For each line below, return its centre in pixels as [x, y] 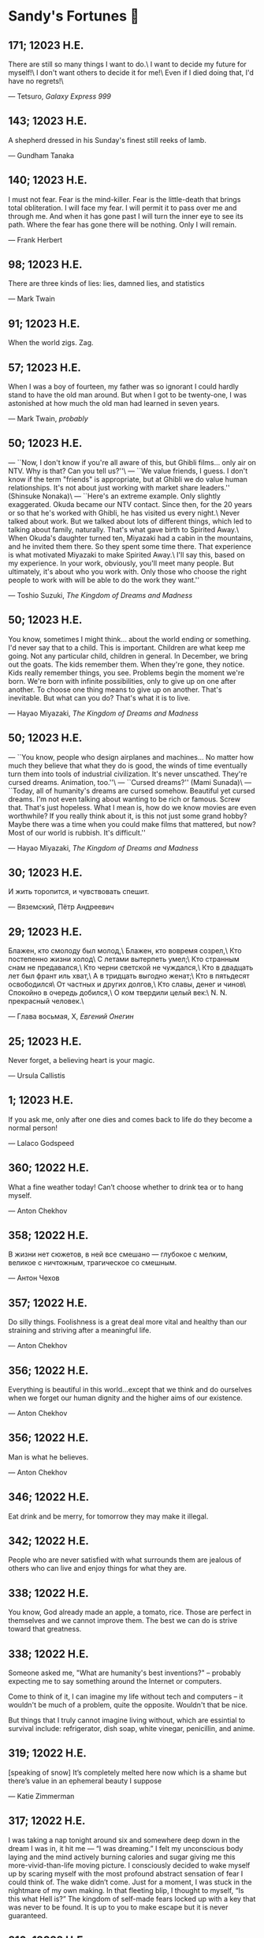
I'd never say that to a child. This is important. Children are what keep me [127, 648]
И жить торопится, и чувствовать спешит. [79, 892]
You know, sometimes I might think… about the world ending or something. [130, 639]
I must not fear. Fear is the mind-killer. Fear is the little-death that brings [125, 199]
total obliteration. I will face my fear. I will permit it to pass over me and [123, 208]
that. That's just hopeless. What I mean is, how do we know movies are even [132, 807]
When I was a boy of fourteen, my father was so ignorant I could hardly [123, 387]
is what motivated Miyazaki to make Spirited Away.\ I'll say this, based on [127, 554]
